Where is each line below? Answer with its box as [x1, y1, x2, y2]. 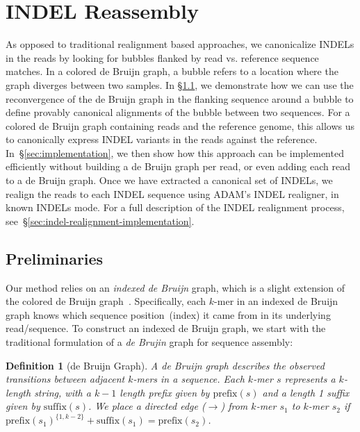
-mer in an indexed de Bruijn [214, 294, 338, 308]
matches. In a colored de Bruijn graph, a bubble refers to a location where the [6, 64, 338, 78]
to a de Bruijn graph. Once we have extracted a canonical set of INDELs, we [6, 173, 333, 188]
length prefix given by [120, 385, 210, 399]
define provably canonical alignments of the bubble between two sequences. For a [6, 105, 350, 119]
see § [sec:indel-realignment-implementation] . [6, 213, 195, 228]
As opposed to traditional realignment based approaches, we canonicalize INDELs [6, 37, 354, 51]
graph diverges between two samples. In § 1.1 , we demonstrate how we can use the [6, 77, 354, 92]
